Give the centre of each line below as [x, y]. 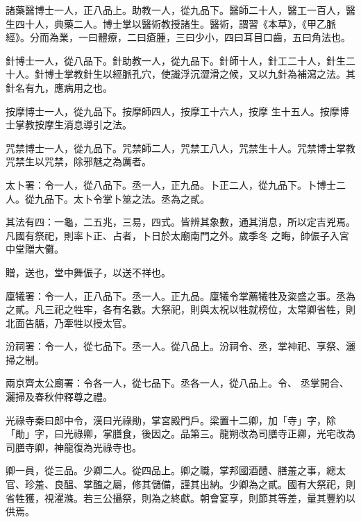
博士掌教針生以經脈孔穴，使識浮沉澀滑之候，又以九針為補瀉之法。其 [200, 74]
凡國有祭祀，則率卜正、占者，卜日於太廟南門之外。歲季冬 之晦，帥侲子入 [173, 235]
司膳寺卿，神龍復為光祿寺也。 [74, 447]
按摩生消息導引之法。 [83, 125]
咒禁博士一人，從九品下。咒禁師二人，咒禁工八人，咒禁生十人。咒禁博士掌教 [180, 148]
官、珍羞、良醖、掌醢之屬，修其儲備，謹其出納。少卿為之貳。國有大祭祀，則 [180, 484]
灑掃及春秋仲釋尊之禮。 [59, 397]
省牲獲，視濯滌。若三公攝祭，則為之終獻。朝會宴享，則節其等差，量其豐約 [176, 497]
